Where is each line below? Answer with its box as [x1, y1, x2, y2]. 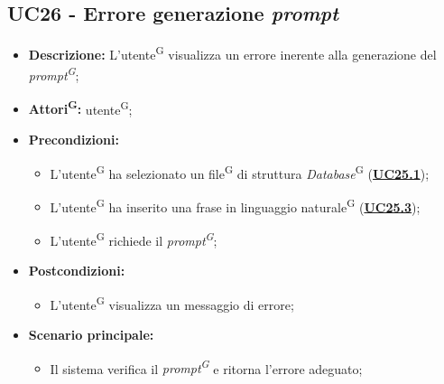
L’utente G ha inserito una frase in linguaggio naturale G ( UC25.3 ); [50, 194, 421, 216]
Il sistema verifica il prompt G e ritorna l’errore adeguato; [50, 356, 363, 378]
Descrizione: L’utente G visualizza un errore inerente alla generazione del [28, 42, 437, 63]
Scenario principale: [28, 325, 154, 344]
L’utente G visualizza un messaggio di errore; [50, 292, 294, 314]
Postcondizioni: [28, 261, 125, 280]
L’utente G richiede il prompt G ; [50, 229, 217, 249]
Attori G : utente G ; [28, 97, 133, 118]
